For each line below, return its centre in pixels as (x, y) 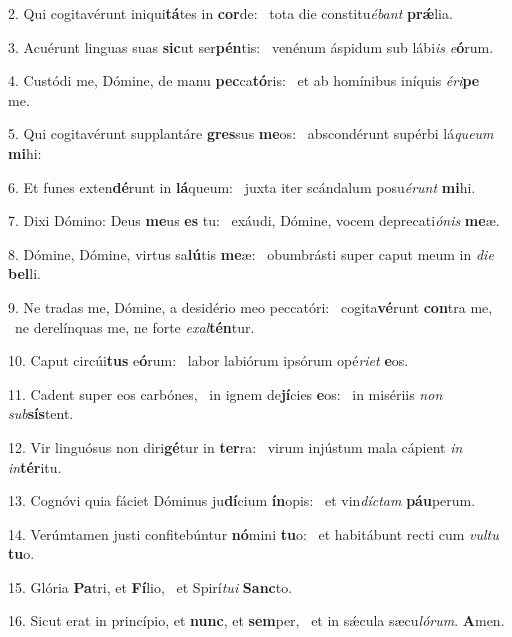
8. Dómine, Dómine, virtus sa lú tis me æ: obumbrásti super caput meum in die (251, 253)
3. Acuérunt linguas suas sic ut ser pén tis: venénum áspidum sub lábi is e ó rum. (251, 46)
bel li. (24, 273)
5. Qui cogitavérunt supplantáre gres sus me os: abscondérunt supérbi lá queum (251, 133)
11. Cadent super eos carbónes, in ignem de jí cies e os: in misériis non (225, 393)
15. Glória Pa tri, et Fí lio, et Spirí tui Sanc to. (150, 586)
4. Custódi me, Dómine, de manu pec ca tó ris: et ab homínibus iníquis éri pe (244, 80)
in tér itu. (35, 466)
